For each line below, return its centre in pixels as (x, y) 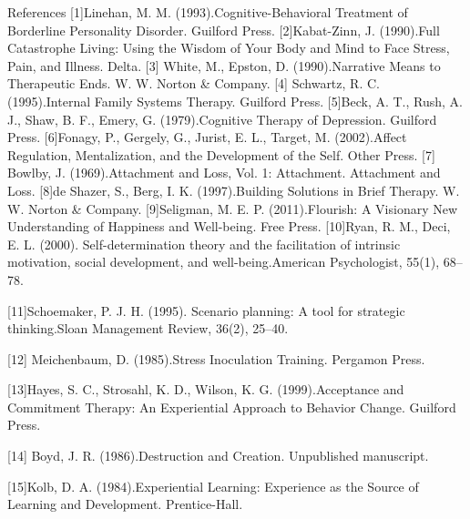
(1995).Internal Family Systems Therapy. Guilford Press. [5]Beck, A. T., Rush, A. (235, 101)
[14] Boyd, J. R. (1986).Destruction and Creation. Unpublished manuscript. (218, 456)
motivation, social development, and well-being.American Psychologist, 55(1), (224, 262)
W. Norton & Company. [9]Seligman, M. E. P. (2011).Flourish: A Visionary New (233, 208)
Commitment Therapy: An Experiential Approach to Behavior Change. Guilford (232, 407)
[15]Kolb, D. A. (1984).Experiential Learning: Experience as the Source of (213, 486)
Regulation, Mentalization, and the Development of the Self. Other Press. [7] (221, 154)
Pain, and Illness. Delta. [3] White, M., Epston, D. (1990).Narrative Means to (224, 65)
